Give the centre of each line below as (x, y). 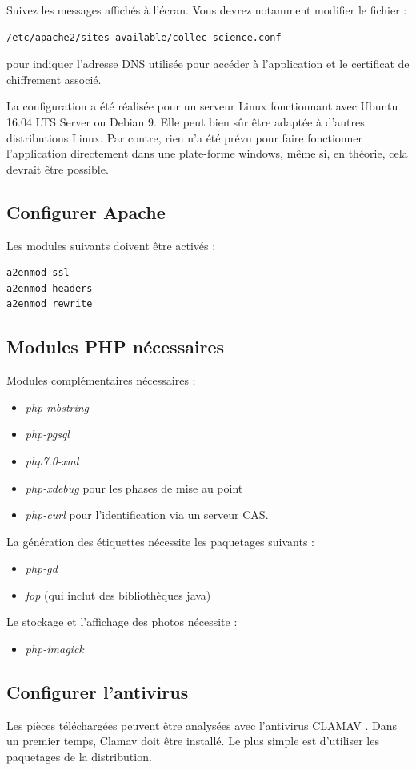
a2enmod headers (50, 288)
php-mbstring (57, 407)
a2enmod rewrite (50, 304)
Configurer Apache (86, 211)
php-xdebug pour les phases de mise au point (134, 487)
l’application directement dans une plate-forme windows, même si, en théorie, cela (207, 153)
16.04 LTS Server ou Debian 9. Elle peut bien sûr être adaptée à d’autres (186, 121)
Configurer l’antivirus (98, 692)
